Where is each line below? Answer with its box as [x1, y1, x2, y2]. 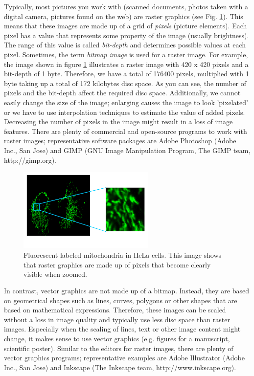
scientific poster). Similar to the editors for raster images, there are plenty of [4, 343, 233, 353]
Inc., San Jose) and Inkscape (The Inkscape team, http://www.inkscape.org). [4, 362, 236, 372]
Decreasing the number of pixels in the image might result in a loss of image [4, 116, 233, 127]
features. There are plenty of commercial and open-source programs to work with [4, 126, 247, 136]
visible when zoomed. [23, 269, 87, 279]
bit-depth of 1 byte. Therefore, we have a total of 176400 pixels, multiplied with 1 [4, 68, 249, 79]
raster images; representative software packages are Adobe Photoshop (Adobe [4, 135, 236, 146]
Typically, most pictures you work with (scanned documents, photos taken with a [4, 1, 249, 11]
